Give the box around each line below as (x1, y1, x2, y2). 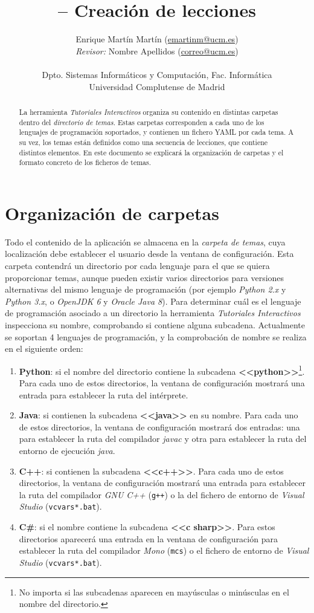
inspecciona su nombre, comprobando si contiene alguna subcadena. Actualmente (5, 318, 305, 331)
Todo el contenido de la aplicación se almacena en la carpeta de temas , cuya (5, 235, 286, 248)
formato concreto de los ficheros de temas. (19, 157, 152, 167)
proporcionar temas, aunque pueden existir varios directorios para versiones (5, 271, 284, 284)
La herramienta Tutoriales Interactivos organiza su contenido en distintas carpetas (19, 106, 278, 117)
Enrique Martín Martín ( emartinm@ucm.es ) (75, 33, 239, 45)
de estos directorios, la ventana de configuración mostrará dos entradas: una (19, 420, 300, 433)
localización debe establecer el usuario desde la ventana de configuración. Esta (5, 247, 294, 260)
